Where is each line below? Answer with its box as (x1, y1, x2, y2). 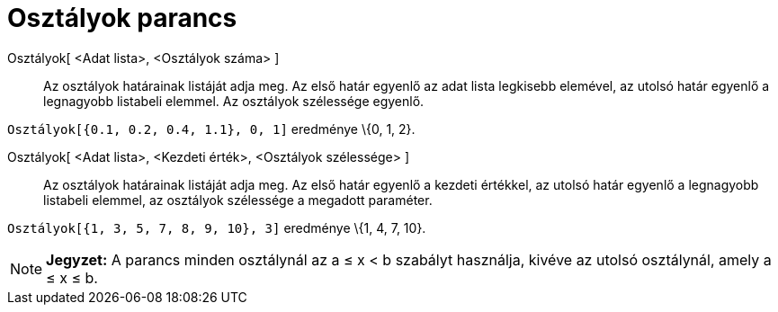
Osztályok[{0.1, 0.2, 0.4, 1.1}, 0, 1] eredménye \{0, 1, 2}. (7, 120, 416, 137)
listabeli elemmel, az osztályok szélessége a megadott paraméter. (43, 192, 433, 208)
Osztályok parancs (7, 3, 237, 33)
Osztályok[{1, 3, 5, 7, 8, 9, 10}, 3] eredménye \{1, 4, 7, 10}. (7, 219, 426, 236)
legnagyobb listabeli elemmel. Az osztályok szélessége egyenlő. (43, 93, 425, 109)
